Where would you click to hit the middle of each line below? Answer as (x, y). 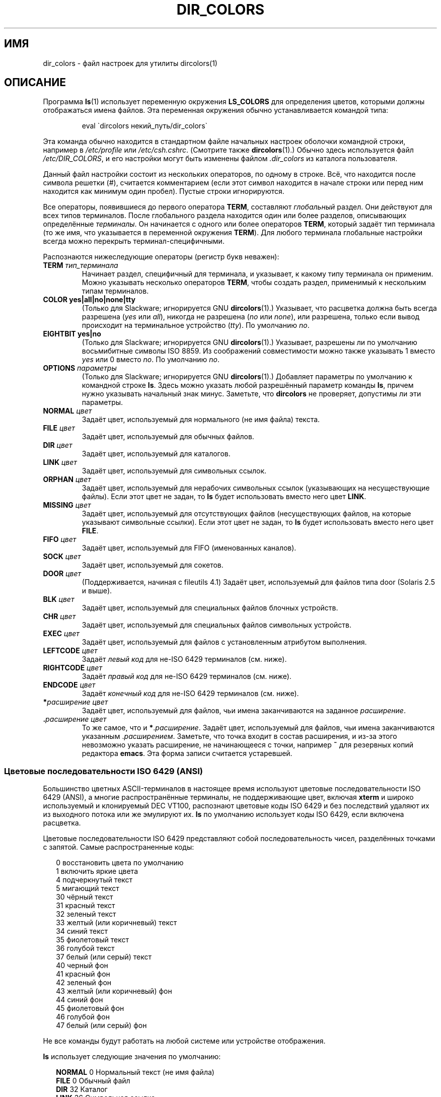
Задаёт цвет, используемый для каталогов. (156, 454)
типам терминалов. (115, 291)
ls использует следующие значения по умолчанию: (132, 1057)
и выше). (97, 591)
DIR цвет (58, 445)
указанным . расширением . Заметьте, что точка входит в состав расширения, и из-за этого (239, 736)
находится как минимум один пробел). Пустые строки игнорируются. (164, 191)
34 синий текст (82, 931)
